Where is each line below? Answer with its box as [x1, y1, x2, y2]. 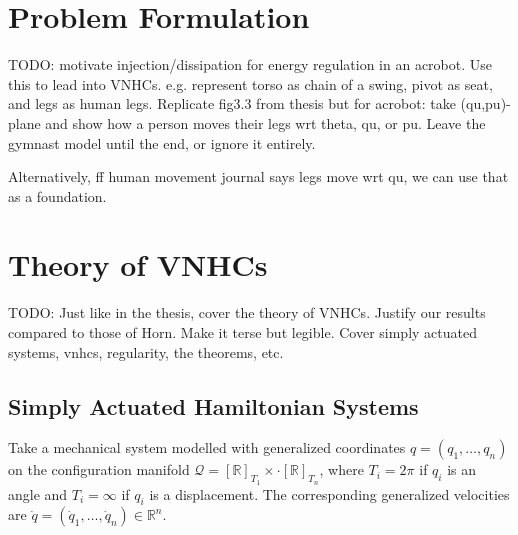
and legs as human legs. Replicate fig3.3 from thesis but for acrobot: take [8, 93, 456, 114]
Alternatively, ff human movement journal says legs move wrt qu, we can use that [8, 166, 509, 187]
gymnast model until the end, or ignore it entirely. [8, 132, 316, 153]
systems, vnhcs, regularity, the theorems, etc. [8, 341, 284, 362]
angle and [8, 483, 68, 504]
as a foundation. [8, 185, 107, 206]
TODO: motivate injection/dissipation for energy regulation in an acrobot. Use [8, 54, 493, 75]
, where [319, 459, 364, 480]
